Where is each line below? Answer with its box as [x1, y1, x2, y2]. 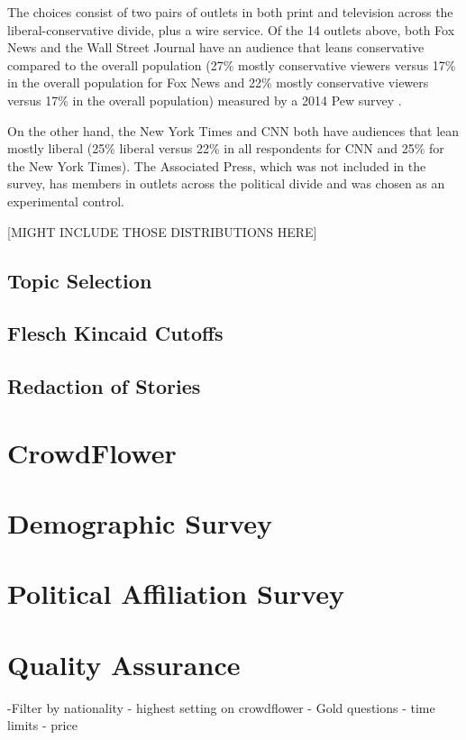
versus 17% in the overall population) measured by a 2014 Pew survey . [7, 90, 402, 109]
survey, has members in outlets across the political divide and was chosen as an [7, 174, 445, 193]
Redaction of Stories [7, 372, 201, 400]
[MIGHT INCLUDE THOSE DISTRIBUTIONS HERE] [7, 222, 317, 241]
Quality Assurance [7, 645, 241, 682]
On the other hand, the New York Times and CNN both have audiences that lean [7, 121, 460, 140]
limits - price [7, 716, 78, 735]
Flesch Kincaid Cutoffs [7, 319, 224, 347]
